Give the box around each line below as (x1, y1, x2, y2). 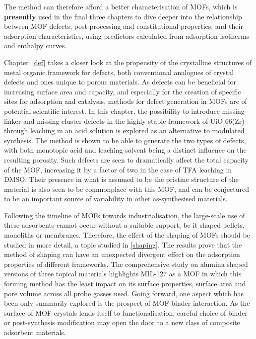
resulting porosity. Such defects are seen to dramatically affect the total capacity (4, 154, 249, 165)
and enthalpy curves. (4, 40, 67, 51)
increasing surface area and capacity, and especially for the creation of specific (4, 86, 241, 96)
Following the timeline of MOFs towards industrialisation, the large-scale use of (4, 210, 245, 220)
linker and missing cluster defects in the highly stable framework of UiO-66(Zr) (4, 115, 245, 126)
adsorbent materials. (4, 327, 66, 337)
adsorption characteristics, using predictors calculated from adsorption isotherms (4, 30, 250, 41)
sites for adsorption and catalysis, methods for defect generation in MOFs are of (4, 96, 247, 106)
